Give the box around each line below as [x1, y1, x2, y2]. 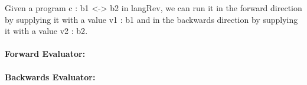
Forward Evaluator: [5, 47, 86, 60]
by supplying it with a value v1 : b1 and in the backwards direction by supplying [5, 13, 298, 25]
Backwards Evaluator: [5, 70, 96, 83]
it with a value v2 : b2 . [5, 25, 88, 37]
